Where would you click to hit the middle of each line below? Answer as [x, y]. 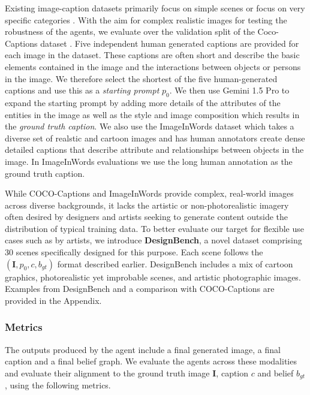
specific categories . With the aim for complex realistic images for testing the [146, 19]
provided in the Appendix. [53, 300]
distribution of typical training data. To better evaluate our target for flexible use [154, 228]
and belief [276, 373]
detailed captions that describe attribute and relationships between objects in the [154, 150]
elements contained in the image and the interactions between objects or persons [153, 66]
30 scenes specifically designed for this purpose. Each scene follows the [134, 252]
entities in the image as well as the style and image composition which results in [152, 114]
